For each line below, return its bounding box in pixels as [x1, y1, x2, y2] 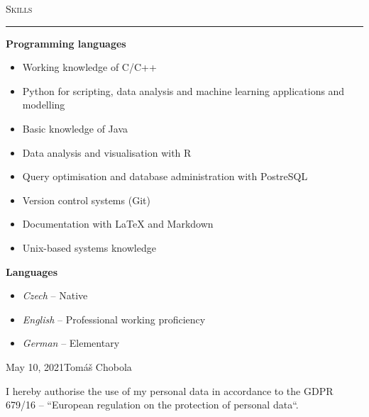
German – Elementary [22, 335, 120, 350]
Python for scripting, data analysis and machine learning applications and [22, 83, 345, 98]
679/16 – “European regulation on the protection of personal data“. [6, 397, 299, 412]
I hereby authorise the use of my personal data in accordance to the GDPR [6, 383, 334, 398]
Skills [6, 1, 33, 16]
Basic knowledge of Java [22, 121, 128, 135]
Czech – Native [22, 288, 88, 303]
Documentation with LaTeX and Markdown [22, 216, 214, 231]
